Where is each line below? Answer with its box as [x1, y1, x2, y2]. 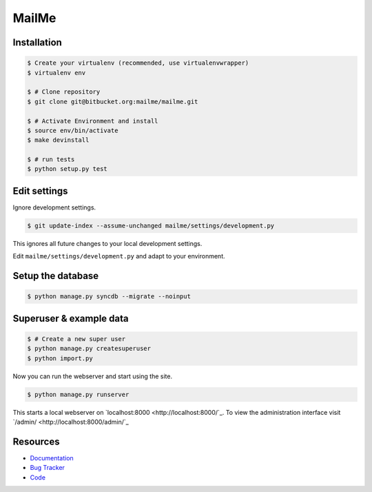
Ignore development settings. [12, 203, 96, 212]
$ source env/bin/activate [27, 126, 118, 134]
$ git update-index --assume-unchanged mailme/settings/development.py [27, 221, 275, 229]
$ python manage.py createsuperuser [27, 345, 152, 353]
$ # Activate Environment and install [27, 117, 158, 125]
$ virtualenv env [27, 69, 86, 76]
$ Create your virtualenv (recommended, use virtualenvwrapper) [27, 59, 249, 67]
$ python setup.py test [27, 165, 108, 173]
